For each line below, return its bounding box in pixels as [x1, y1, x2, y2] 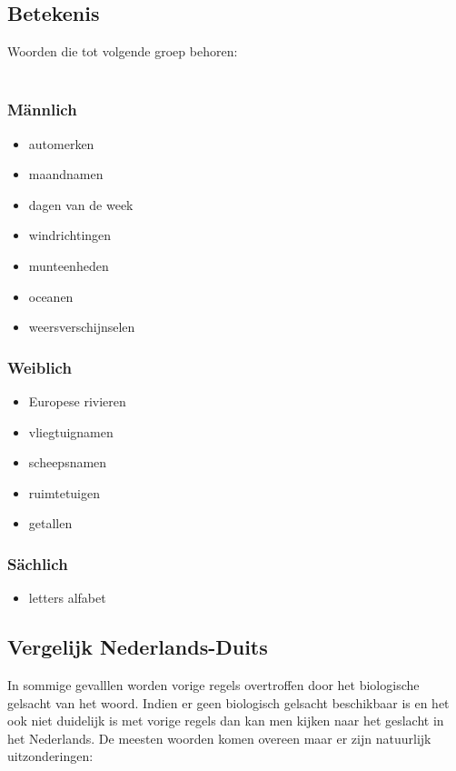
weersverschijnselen [28, 317, 135, 336]
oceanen [28, 286, 74, 305]
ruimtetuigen [28, 483, 101, 502]
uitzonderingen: [7, 746, 94, 766]
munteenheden [28, 255, 109, 275]
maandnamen [28, 165, 104, 184]
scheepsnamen [28, 453, 107, 472]
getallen [28, 514, 73, 533]
